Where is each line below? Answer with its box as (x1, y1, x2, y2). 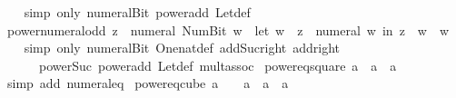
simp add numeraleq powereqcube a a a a (6, 73, 289, 93)
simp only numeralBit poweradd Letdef (24, 3, 251, 21)
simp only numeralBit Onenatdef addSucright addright (24, 38, 341, 57)
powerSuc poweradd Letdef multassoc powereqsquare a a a (38, 55, 397, 74)
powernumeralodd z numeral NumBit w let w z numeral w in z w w (6, 20, 450, 39)
